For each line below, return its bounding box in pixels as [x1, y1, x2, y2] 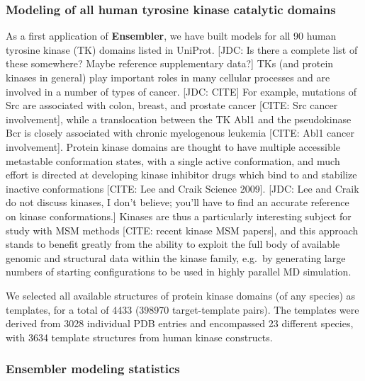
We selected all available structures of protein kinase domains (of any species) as [6, 288, 356, 302]
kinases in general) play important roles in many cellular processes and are [6, 70, 330, 84]
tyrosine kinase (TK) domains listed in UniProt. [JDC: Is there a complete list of [6, 42, 358, 57]
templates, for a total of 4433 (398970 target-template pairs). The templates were [6, 302, 359, 317]
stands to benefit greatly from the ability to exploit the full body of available [6, 237, 340, 251]
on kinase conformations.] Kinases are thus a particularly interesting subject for [6, 208, 352, 223]
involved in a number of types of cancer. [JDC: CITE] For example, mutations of [6, 84, 356, 98]
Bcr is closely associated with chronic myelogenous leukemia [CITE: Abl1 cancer [6, 125, 354, 140]
